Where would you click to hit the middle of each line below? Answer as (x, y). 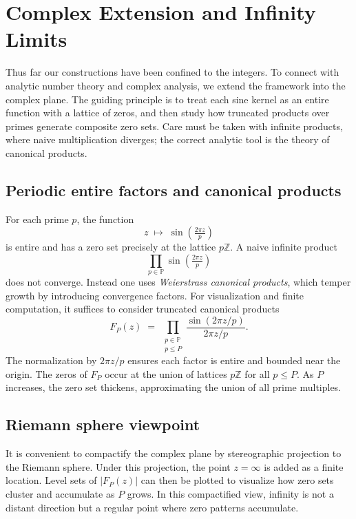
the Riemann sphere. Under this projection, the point (118, 466)
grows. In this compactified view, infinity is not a (230, 493)
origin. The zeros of (46, 373)
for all (257, 373)
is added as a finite (304, 466)
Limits (36, 39)
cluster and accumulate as (60, 493)
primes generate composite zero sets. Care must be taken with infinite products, (174, 126)
